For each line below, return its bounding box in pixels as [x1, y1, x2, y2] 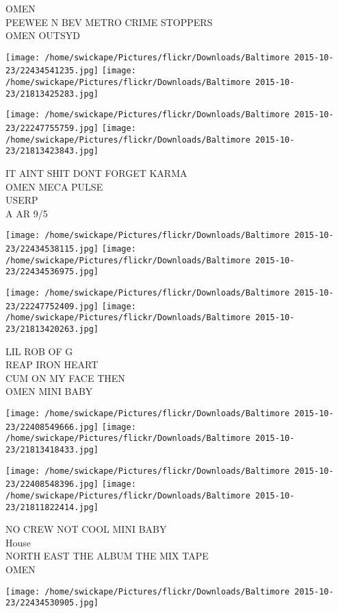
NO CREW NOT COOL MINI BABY [5, 522, 167, 536]
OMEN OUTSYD [5, 28, 80, 43]
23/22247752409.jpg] [5, 301, 99, 311]
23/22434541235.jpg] [5, 66, 99, 76]
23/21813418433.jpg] [5, 445, 99, 455]
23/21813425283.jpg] [5, 88, 99, 99]
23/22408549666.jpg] [5, 422, 99, 432]
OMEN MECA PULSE [5, 179, 103, 193]
